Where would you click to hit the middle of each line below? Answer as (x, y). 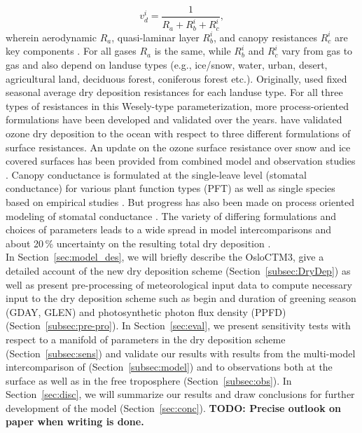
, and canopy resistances (265, 37)
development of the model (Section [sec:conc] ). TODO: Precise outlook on (173, 407)
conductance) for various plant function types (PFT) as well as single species (170, 188)
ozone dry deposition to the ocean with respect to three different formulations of (178, 133)
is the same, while (193, 51)
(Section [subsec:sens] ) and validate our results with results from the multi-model (181, 353)
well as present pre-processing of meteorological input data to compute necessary (179, 284)
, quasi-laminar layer (155, 37)
